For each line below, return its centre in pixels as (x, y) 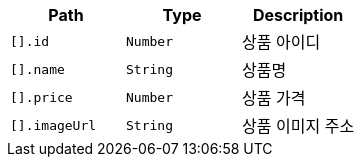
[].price (41, 97)
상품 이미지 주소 (298, 126)
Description (298, 15)
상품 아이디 (281, 42)
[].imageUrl (53, 125)
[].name (37, 69)
